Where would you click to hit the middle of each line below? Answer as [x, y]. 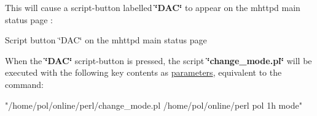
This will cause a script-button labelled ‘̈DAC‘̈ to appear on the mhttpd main [153, 7]
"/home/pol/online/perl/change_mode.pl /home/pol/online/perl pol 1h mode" [154, 105]
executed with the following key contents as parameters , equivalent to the [143, 72]
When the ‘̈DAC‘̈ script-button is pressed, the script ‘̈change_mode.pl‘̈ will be [158, 60]
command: [24, 84]
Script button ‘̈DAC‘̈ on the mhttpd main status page [106, 40]
